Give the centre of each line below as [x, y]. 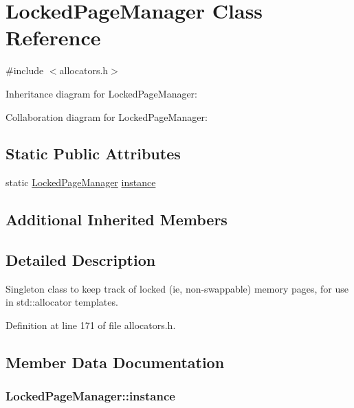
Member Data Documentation [115, 362]
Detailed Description [81, 260]
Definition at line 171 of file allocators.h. [91, 325]
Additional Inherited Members [117, 219]
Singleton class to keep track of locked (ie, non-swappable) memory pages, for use [177, 288]
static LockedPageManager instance [81, 182]
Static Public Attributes [93, 154]
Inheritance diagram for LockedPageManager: [102, 93]
